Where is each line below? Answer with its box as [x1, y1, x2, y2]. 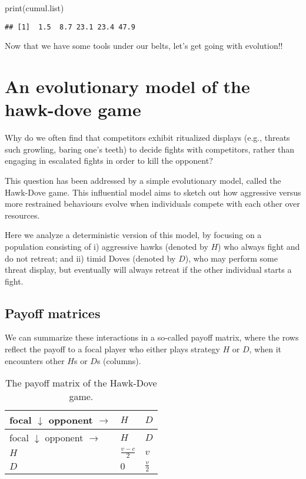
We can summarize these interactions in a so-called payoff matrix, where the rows [5, 331, 299, 343]
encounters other [5, 354, 65, 366]
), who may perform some [185, 252, 278, 264]
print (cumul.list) [5, 2, 64, 14]
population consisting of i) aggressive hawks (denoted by [5, 240, 208, 252]
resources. [5, 209, 40, 221]
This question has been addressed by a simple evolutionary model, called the [5, 174, 281, 186]
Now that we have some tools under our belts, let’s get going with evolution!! [5, 39, 283, 52]
